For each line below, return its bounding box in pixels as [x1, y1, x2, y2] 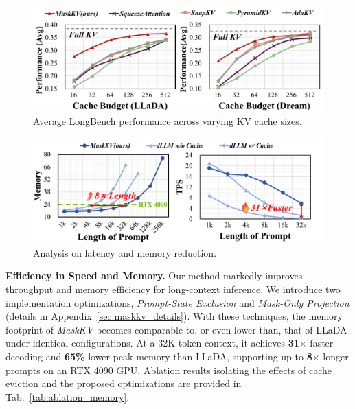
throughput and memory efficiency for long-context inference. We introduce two [5, 282, 341, 296]
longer [323, 349, 349, 363]
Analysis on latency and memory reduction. [33, 245, 217, 259]
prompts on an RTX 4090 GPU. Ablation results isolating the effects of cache [5, 362, 332, 377]
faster [310, 336, 334, 350]
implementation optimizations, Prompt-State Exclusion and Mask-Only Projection [5, 295, 350, 309]
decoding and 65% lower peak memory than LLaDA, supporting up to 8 [5, 349, 312, 363]
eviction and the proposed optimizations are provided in [5, 376, 242, 390]
